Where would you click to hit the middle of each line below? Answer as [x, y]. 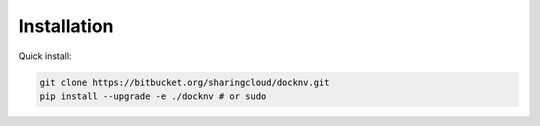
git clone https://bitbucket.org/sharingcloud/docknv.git [184, 82]
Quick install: [45, 56]
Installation [66, 26]
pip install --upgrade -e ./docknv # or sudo [153, 96]
